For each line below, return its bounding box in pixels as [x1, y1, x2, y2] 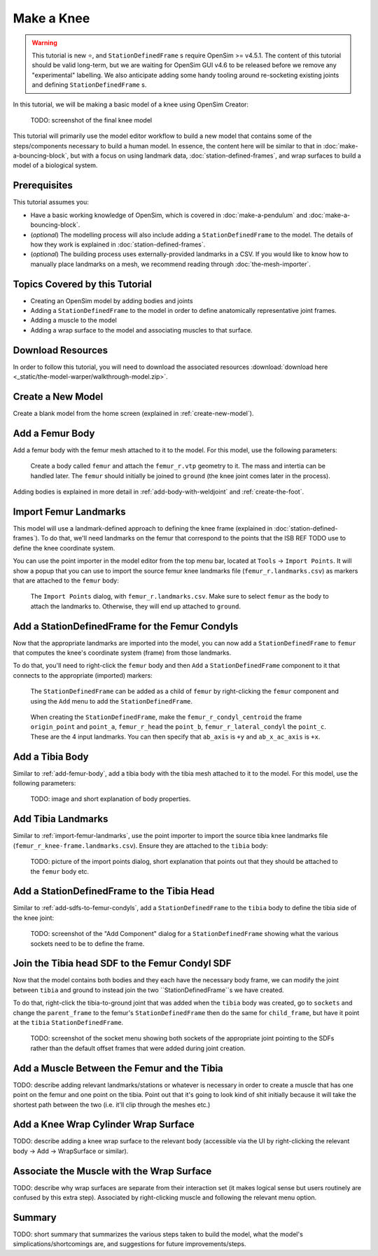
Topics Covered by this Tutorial [13, 278, 152, 290]
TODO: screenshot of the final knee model [30, 116, 153, 124]
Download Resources [13, 344, 108, 356]
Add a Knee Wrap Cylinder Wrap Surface [13, 1119, 195, 1131]
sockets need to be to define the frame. [30, 939, 145, 948]
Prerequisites [13, 179, 73, 192]
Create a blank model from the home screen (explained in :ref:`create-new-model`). [13, 409, 254, 417]
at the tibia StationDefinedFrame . [13, 1019, 124, 1027]
